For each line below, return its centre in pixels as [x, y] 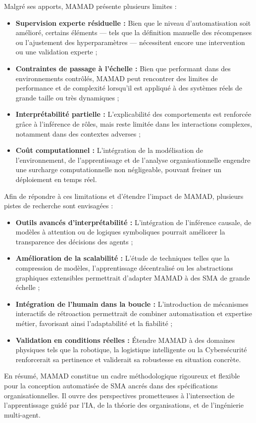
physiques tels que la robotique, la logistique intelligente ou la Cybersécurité [131, 350]
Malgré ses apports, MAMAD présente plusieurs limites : [90, 6]
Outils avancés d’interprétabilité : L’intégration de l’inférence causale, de [133, 222]
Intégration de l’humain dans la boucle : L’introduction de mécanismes [132, 304]
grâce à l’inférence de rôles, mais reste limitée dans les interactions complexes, [134, 123]
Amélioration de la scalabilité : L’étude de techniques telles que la [123, 258]
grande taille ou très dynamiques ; [67, 97]
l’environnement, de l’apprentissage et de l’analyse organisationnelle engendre [133, 160]
